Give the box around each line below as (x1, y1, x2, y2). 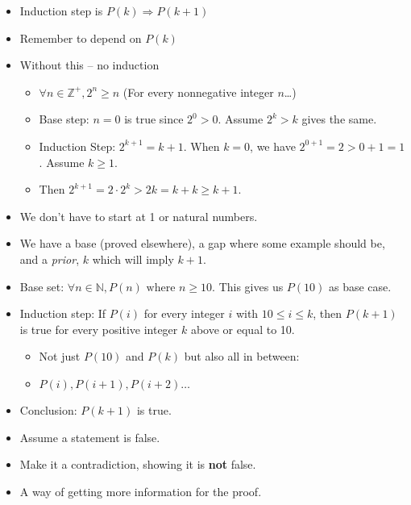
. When (183, 137, 220, 154)
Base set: (19, 278, 64, 294)
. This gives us (212, 278, 284, 294)
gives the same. (301, 111, 377, 127)
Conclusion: (19, 401, 77, 418)
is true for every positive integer (19, 320, 178, 337)
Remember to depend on (19, 29, 142, 46)
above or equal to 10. (190, 320, 295, 337)
